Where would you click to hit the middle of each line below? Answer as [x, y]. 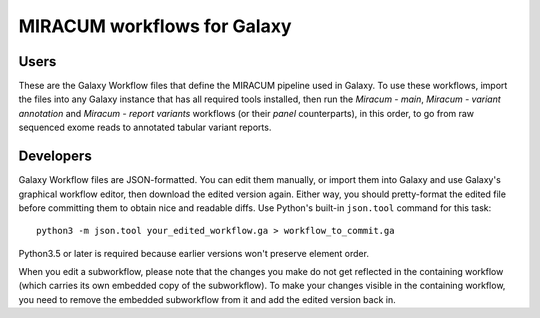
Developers [55, 156]
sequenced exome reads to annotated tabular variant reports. [145, 127]
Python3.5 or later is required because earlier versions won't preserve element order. [194, 253]
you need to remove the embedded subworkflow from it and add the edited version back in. [207, 299]
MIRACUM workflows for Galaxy [155, 26]
